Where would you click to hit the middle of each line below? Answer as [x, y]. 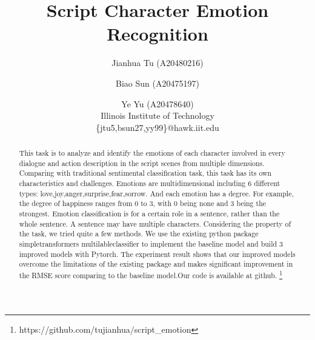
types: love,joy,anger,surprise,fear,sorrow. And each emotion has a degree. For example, [156, 193]
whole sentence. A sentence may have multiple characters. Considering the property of [155, 223]
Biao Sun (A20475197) [157, 83]
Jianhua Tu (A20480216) [157, 63]
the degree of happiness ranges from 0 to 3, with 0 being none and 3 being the [143, 203]
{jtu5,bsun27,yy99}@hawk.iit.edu [157, 127]
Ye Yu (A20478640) [157, 103]
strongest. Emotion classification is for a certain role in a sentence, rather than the [149, 214]
